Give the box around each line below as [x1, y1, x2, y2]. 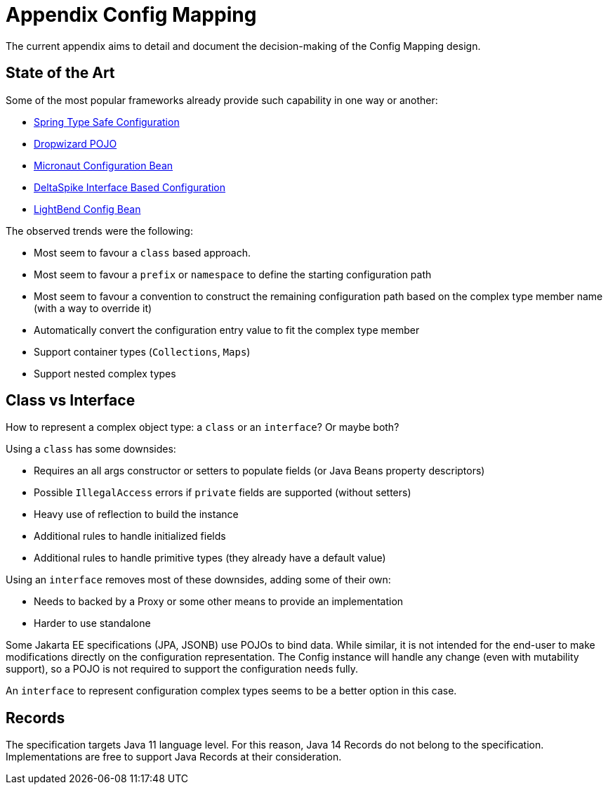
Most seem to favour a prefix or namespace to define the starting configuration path [34, 268, 432, 280]
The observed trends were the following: [6, 224, 193, 237]
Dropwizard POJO [34, 137, 117, 150]
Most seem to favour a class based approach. [34, 246, 251, 259]
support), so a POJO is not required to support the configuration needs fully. [6, 663, 359, 675]
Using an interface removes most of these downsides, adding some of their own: [6, 574, 391, 586]
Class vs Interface [6, 391, 136, 410]
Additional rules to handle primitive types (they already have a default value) [34, 552, 386, 564]
